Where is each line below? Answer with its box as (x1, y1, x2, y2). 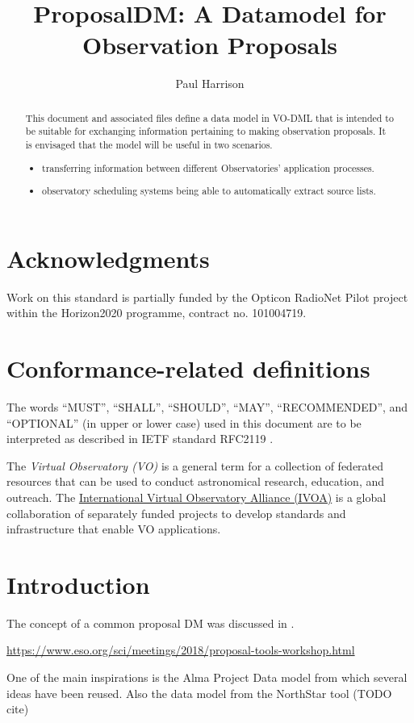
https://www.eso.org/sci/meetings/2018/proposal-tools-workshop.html (6, 642, 355, 658)
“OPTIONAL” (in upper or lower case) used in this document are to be (6, 414, 362, 431)
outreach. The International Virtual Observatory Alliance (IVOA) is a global (6, 488, 387, 505)
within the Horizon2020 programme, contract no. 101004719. (6, 304, 307, 321)
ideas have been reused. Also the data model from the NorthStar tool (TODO (6, 684, 392, 701)
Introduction (6, 567, 150, 600)
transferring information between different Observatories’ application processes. (42, 161, 374, 174)
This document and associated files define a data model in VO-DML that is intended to (25, 111, 394, 124)
